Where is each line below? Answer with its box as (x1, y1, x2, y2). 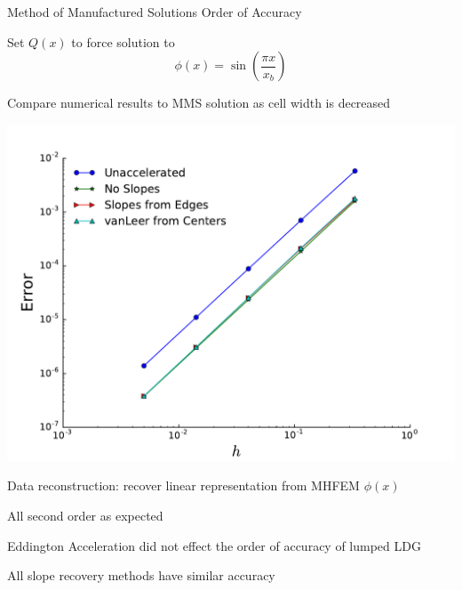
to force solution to (71, 32, 175, 51)
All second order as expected (7, 505, 163, 524)
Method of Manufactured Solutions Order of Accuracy (7, 3, 302, 20)
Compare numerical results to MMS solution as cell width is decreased (7, 93, 391, 112)
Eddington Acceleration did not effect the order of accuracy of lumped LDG (7, 536, 421, 554)
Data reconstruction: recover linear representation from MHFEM (7, 476, 360, 495)
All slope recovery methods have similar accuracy (7, 566, 275, 585)
